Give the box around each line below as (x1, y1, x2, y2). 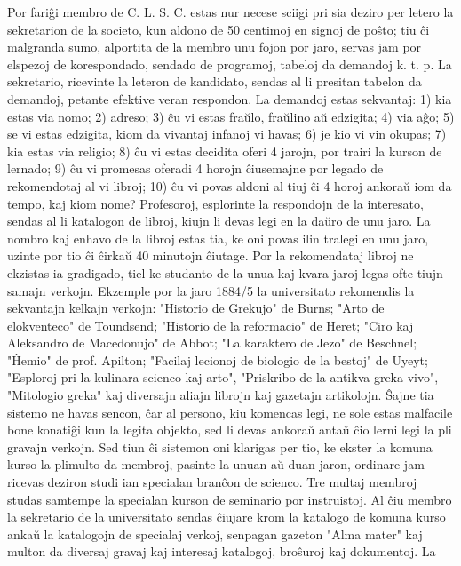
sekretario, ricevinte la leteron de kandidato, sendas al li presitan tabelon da (7, 72, 422, 91)
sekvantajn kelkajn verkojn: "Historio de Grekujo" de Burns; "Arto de (7, 299, 385, 317)
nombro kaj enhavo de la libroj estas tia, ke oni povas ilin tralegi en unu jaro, (7, 228, 429, 247)
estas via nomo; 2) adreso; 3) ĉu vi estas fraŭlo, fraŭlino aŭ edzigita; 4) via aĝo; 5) (7, 107, 455, 125)
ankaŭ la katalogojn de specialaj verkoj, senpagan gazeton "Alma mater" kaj (7, 524, 423, 543)
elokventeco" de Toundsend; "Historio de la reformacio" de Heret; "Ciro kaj (7, 315, 414, 334)
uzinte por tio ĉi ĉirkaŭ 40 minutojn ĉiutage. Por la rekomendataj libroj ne (7, 246, 414, 265)
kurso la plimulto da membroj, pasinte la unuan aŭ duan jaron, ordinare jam (7, 455, 425, 474)
